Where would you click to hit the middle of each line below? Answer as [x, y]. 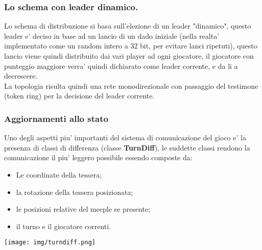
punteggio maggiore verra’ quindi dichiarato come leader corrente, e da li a [121, 66]
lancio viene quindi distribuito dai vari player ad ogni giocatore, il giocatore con [129, 56]
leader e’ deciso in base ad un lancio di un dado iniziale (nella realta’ [112, 35]
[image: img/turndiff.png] [50, 243]
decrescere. [21, 76]
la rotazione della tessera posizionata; [75, 192]
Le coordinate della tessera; [59, 174]
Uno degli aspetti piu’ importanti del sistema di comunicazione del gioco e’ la [125, 137]
